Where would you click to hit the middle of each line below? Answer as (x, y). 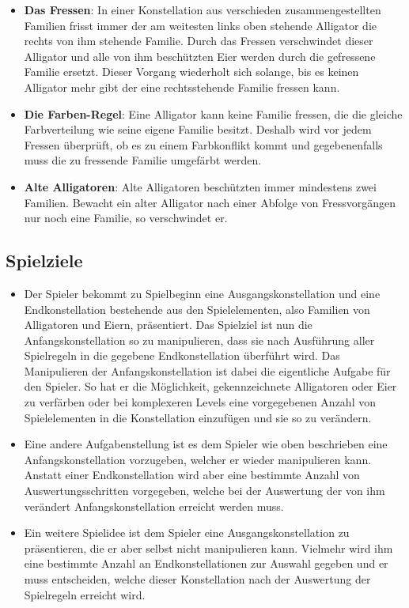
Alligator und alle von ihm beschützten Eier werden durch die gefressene (200, 56)
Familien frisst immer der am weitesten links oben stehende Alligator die (201, 25)
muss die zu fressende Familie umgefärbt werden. (143, 160)
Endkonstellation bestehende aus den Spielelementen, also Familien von (197, 309)
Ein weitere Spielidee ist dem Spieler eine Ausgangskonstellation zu (187, 532)
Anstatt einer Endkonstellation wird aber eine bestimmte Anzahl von (192, 475)
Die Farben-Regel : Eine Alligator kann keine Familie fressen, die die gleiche (213, 113)
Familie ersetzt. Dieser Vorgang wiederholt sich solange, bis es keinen (191, 72)
